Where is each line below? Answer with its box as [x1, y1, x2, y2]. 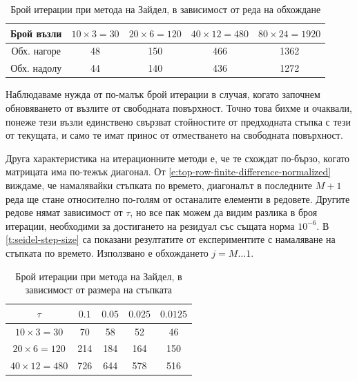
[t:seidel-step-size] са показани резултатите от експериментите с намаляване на [6, 232, 336, 246]
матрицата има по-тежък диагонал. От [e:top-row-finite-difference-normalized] [6, 164, 331, 179]
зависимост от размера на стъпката [25, 282, 173, 297]
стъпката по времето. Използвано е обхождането [6, 245, 209, 260]
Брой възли [10, 26, 62, 40]
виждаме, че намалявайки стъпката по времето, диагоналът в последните [6, 177, 313, 192]
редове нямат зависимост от [6, 205, 123, 219]
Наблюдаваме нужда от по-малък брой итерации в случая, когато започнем [6, 87, 320, 101]
